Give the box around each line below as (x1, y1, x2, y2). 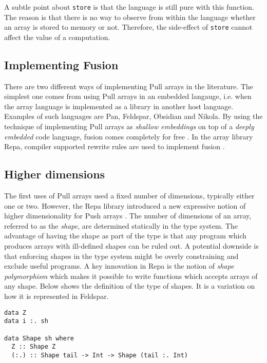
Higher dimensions (4, 166, 105, 182)
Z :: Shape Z (11, 343, 56, 351)
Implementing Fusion (4, 56, 119, 72)
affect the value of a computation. (4, 31, 110, 42)
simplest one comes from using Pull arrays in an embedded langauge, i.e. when (4, 91, 252, 102)
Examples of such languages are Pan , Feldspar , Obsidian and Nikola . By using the (4, 111, 263, 122)
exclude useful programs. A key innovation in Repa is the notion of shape (4, 260, 234, 271)
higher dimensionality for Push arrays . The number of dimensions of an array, (4, 210, 252, 221)
